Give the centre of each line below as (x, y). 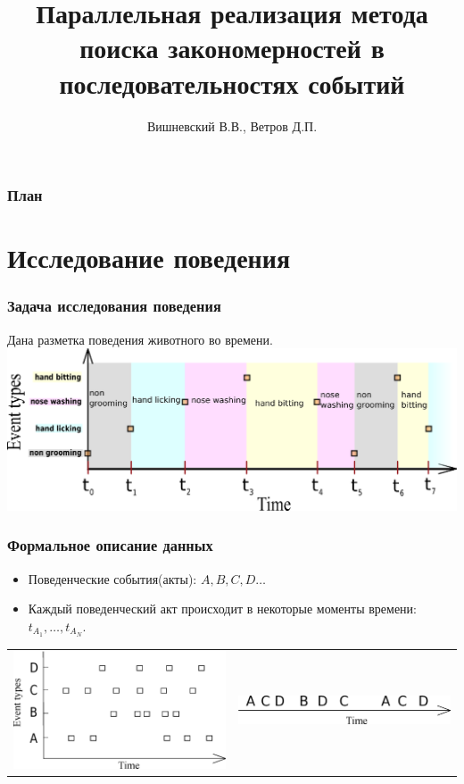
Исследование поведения (149, 258)
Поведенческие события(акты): (112, 578)
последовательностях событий (232, 83)
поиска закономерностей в (232, 48)
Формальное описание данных (110, 545)
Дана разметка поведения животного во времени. (140, 339)
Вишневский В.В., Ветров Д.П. (232, 125)
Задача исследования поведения (114, 306)
